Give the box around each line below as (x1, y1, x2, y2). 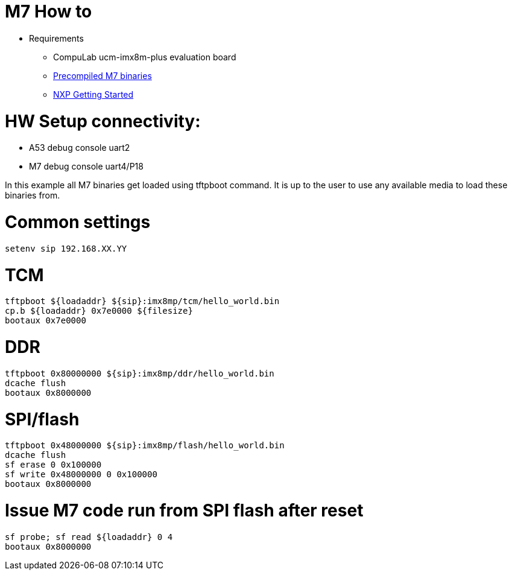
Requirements (29, 33, 84, 43)
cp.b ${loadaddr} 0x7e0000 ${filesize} (5, 306, 193, 316)
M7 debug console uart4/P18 (29, 161, 144, 172)
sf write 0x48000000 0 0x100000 (5, 469, 157, 480)
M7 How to (5, 1, 92, 22)
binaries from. (5, 190, 60, 201)
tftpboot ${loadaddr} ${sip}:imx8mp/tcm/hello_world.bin (5, 296, 280, 307)
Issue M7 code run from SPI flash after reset (5, 500, 364, 521)
